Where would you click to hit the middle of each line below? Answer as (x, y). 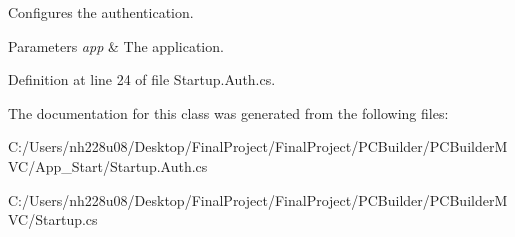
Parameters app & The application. (116, 45)
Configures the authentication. (101, 12)
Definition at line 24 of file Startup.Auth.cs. (142, 79)
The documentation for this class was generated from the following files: (228, 112)
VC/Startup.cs (53, 219)
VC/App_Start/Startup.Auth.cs (108, 165)
